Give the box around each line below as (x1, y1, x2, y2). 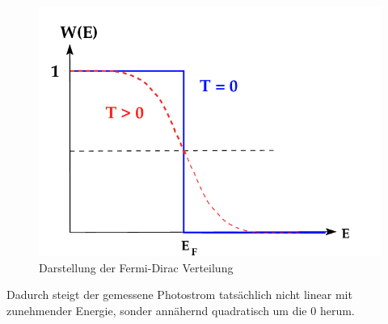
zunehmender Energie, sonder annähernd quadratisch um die (6, 301, 307, 318)
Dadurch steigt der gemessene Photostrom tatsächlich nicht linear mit (6, 286, 352, 303)
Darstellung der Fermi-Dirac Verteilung (39, 259, 234, 276)
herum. (319, 301, 355, 318)
